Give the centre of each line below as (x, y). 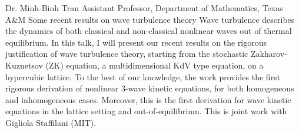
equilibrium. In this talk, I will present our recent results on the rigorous (136, 42)
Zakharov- (269, 54)
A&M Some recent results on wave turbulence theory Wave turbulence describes (150, 19)
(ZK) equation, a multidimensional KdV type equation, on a (155, 65)
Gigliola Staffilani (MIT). (51, 122)
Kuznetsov (24, 65)
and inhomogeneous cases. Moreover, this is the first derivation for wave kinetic (148, 99)
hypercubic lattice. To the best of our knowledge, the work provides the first (143, 76)
